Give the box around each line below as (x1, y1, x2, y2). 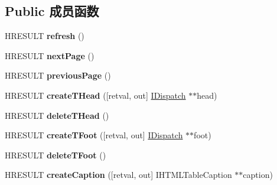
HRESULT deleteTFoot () (5, 148, 106, 161)
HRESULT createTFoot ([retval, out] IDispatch (5, 129, 183, 141)
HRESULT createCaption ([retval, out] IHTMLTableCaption (5, 168, 232, 181)
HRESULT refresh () (5, 30, 84, 42)
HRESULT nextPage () (5, 49, 94, 61)
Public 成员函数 (5, 2, 99, 20)
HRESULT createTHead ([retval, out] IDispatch (5, 89, 186, 101)
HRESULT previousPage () (5, 69, 111, 82)
